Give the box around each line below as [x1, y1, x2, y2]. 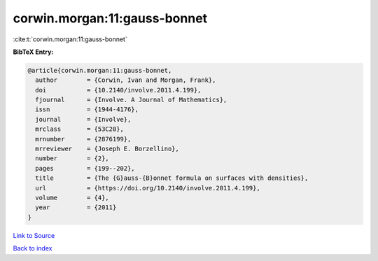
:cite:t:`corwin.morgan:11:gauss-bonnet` [13, 35, 127, 43]
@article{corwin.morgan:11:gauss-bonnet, [27, 66, 172, 74]
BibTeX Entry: [13, 48, 54, 56]
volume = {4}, [35, 194, 110, 202]
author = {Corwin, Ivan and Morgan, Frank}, [35, 76, 216, 84]
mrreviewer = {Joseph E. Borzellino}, [35, 145, 180, 153]
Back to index [13, 244, 52, 253]
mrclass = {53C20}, [35, 125, 124, 133]
